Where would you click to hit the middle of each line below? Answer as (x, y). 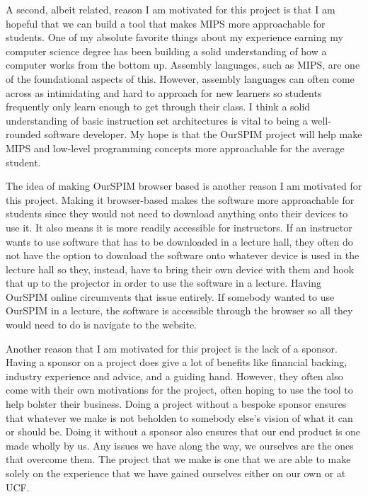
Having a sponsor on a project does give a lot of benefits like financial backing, (177, 362)
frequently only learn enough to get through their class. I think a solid (158, 107)
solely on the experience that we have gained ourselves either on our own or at (176, 473)
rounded (23, 134)
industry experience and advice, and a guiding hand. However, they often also (174, 376)
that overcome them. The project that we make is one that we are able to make (178, 459)
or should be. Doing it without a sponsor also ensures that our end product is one (183, 432)
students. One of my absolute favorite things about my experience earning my (174, 37)
